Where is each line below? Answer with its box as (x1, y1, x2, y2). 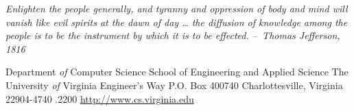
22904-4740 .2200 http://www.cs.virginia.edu (5, 91, 194, 106)
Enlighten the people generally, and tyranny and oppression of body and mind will (5, 1, 348, 15)
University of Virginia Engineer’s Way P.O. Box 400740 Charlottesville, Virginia (5, 77, 343, 92)
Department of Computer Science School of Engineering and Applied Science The (5, 64, 349, 79)
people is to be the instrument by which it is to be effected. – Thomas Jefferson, (5, 28, 340, 42)
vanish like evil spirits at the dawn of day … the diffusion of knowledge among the (5, 14, 348, 29)
